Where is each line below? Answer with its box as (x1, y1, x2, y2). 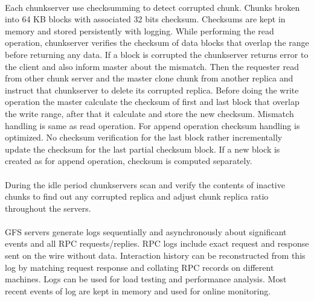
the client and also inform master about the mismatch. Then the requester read (5, 60, 299, 72)
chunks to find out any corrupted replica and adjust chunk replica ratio (5, 190, 269, 203)
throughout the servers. (5, 201, 91, 214)
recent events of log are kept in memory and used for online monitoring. (5, 284, 271, 297)
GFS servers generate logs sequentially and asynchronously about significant (5, 225, 287, 238)
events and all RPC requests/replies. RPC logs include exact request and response (5, 237, 309, 250)
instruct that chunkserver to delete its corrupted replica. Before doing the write (5, 83, 299, 96)
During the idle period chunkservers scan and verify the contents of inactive (5, 178, 285, 191)
